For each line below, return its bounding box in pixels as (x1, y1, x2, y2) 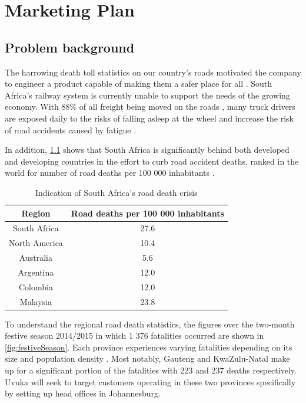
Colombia (18, 280, 53, 293)
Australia (19, 251, 52, 264)
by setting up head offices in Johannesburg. (5, 387, 161, 399)
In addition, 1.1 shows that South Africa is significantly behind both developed (5, 143, 290, 156)
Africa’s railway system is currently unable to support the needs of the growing (5, 89, 290, 101)
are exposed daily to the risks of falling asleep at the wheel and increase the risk (5, 112, 294, 124)
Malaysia (19, 295, 52, 307)
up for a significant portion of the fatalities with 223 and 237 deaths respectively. (5, 364, 297, 376)
